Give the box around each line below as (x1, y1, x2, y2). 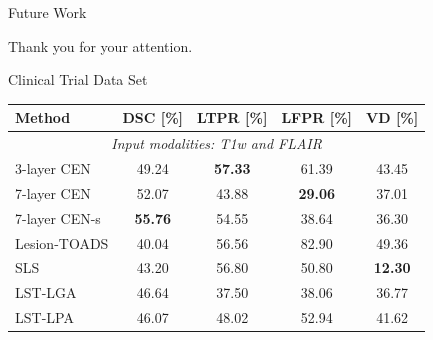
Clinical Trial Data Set (8, 69, 148, 90)
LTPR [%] (197, 107, 268, 128)
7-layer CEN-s (15, 207, 101, 228)
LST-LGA (15, 282, 77, 303)
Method (15, 107, 71, 128)
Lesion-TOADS (15, 232, 109, 253)
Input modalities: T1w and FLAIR (111, 133, 322, 154)
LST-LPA (15, 307, 74, 328)
